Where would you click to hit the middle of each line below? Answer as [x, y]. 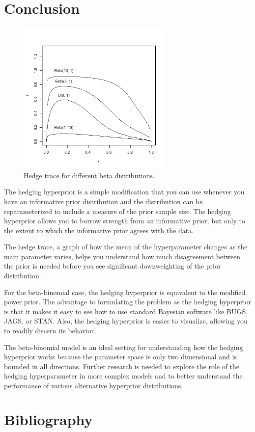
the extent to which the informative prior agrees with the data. [99, 230]
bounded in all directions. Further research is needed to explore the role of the [122, 366]
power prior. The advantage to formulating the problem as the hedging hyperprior [127, 302]
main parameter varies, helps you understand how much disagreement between [122, 256]
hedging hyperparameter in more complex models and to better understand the [123, 376]
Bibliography [48, 419]
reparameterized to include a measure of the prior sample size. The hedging [118, 211]
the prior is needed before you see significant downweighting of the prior [113, 266]
